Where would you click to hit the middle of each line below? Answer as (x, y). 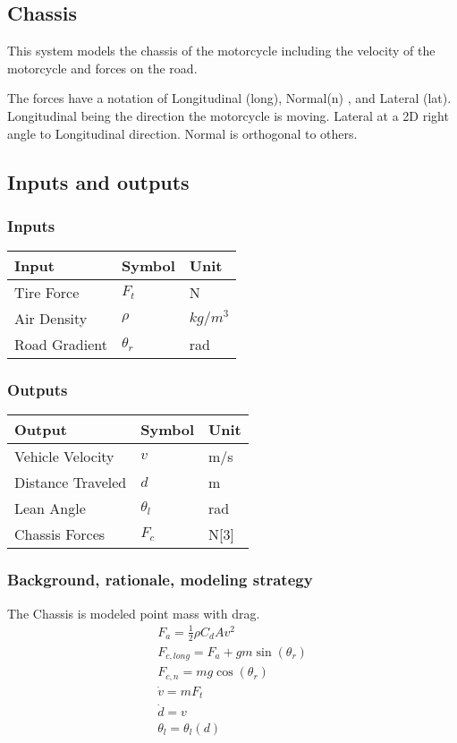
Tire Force (47, 293)
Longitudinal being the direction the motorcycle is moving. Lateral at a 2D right (228, 115)
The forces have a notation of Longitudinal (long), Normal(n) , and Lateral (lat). (229, 98)
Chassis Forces (60, 534)
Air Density (51, 319)
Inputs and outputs (98, 181)
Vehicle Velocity (64, 457)
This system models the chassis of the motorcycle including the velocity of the (221, 51)
